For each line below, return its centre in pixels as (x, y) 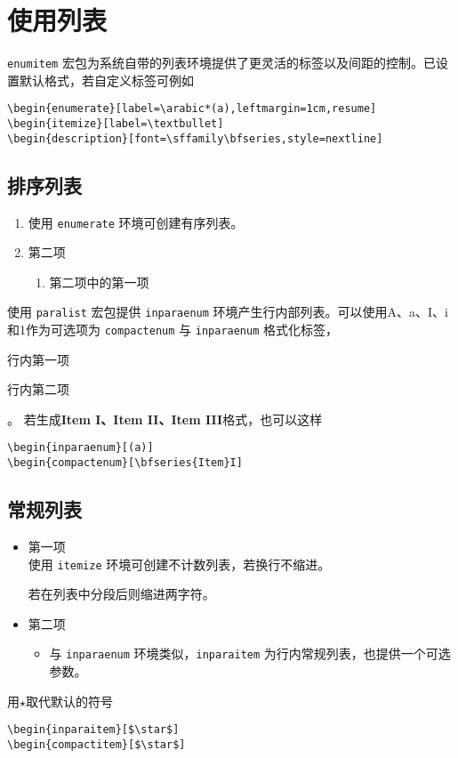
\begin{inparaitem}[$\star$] (93, 730)
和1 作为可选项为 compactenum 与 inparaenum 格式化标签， (173, 330)
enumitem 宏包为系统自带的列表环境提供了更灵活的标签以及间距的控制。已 (221, 63)
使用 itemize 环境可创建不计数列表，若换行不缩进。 (179, 564)
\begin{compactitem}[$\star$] (96, 744)
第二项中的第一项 (99, 282)
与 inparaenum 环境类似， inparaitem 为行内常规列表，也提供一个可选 (250, 653)
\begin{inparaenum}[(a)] (80, 448)
